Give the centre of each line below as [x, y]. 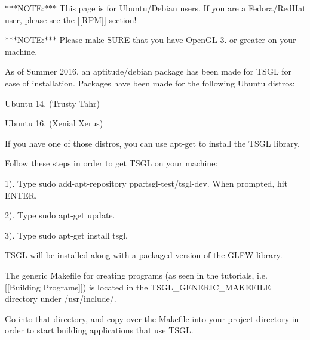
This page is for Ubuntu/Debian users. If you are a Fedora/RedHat [182, 8]
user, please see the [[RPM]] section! [71, 19]
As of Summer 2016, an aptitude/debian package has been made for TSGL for [148, 71]
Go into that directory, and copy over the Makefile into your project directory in [152, 318]
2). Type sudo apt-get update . [60, 215]
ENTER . [21, 195]
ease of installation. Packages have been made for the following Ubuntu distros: [150, 83]
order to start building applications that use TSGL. [99, 330]
